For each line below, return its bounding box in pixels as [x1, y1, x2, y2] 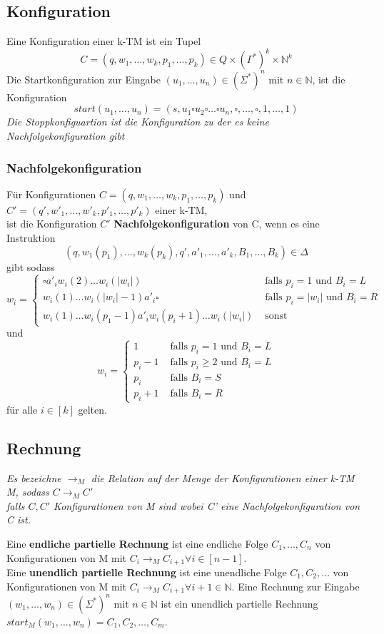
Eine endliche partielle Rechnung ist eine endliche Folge [6, 536, 268, 551]
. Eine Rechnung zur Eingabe [231, 578, 360, 593]
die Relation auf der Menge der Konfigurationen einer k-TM [91, 470, 355, 485]
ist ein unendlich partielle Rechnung [161, 595, 318, 610]
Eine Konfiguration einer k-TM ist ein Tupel [6, 34, 201, 48]
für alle [6, 402, 38, 416]
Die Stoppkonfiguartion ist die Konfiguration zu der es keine [6, 114, 269, 129]
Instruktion [6, 230, 56, 245]
